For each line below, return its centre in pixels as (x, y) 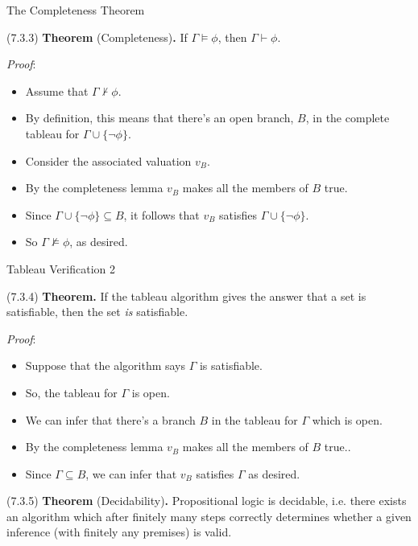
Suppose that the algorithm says (106, 365)
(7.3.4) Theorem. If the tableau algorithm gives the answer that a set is (186, 296)
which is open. (347, 419)
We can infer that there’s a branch (110, 419)
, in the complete (348, 118)
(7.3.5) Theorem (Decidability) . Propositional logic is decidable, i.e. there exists (207, 501)
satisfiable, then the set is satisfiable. (97, 312)
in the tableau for (255, 419)
